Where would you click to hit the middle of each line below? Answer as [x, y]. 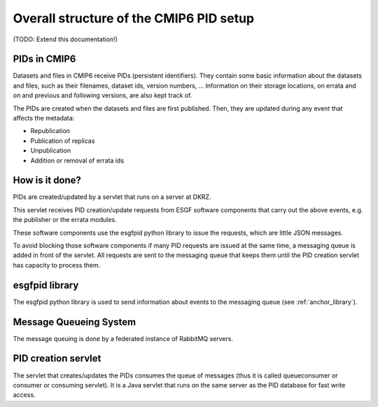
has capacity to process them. [57, 265]
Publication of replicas [63, 141]
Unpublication [51, 151]
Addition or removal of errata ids [77, 160]
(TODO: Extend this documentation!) [65, 39]
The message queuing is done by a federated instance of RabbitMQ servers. [123, 338]
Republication [50, 131]
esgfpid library [46, 285]
